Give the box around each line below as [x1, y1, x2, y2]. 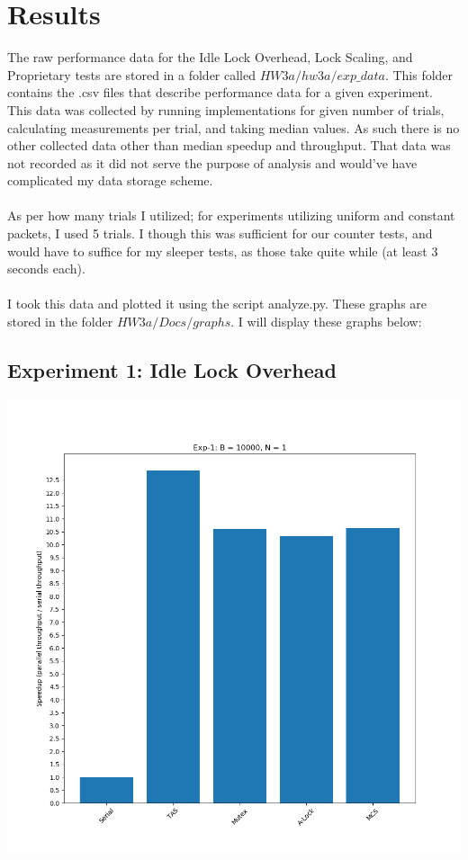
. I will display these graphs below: [230, 312, 422, 331]
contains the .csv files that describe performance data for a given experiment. [7, 83, 433, 102]
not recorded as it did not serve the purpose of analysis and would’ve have [7, 153, 418, 172]
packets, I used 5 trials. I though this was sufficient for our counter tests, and [7, 224, 433, 243]
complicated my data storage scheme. [7, 171, 213, 190]
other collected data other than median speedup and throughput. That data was [7, 136, 451, 155]
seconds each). [7, 259, 85, 278]
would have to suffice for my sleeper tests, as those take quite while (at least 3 [7, 241, 438, 260]
